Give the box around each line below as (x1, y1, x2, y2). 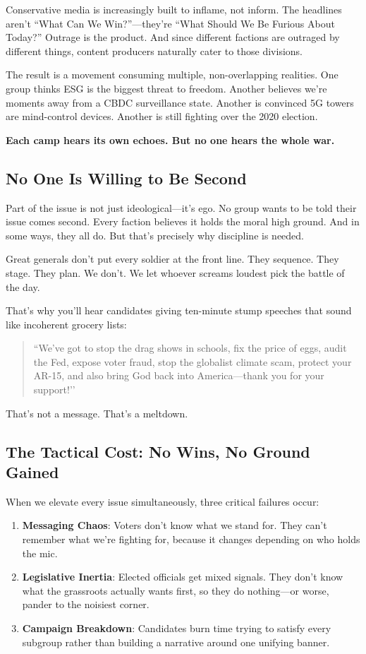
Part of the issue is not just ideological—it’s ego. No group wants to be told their (6, 200, 357, 215)
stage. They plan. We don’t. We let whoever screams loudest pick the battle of (6, 265, 345, 280)
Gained (6, 461, 59, 483)
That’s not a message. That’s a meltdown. (6, 405, 188, 420)
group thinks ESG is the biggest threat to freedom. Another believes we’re (6, 81, 327, 95)
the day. (6, 279, 40, 294)
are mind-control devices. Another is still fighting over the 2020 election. (6, 109, 318, 124)
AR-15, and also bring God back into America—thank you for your (33, 368, 324, 383)
